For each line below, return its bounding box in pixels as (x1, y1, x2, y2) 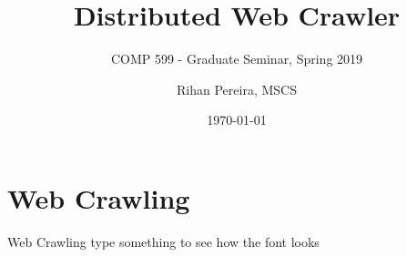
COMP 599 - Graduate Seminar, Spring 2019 (110, 49, 363, 68)
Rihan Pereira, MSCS (177, 79, 297, 98)
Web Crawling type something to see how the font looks (7, 231, 320, 251)
